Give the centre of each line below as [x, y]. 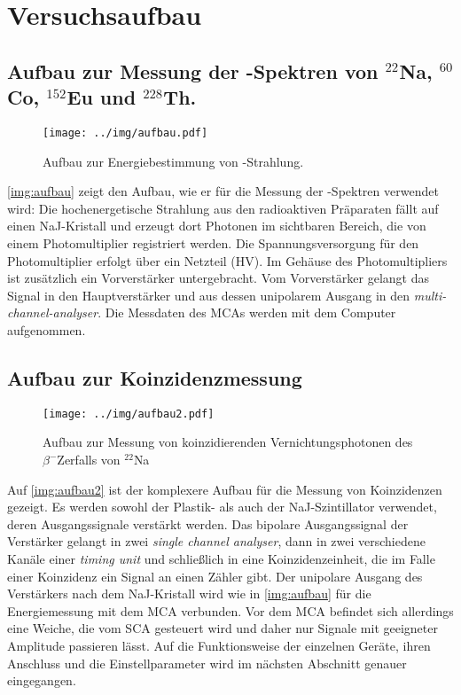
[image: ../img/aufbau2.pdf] [129, 414]
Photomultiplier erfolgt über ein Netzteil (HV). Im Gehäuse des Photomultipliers [227, 260]
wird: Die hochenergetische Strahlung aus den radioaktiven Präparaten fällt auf [223, 208]
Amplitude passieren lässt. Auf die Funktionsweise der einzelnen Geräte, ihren [219, 645]
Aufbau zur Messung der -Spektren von [193, 70]
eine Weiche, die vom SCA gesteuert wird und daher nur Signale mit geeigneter [223, 628]
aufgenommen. [47, 329]
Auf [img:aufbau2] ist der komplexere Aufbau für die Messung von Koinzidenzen [225, 489]
